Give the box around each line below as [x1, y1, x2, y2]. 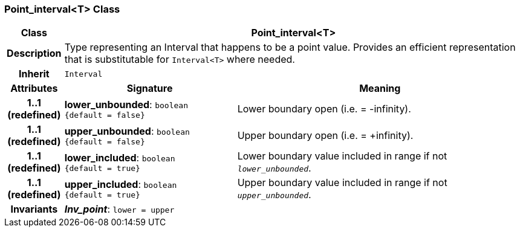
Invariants [10, 203, 58, 216]
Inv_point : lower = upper [64, 203, 175, 216]
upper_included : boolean [64, 178, 177, 190]
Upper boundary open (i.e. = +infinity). [237, 129, 414, 142]
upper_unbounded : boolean [64, 124, 190, 137]
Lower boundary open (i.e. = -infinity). [237, 103, 411, 115]
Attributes [10, 82, 58, 95]
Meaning [359, 82, 401, 95]
